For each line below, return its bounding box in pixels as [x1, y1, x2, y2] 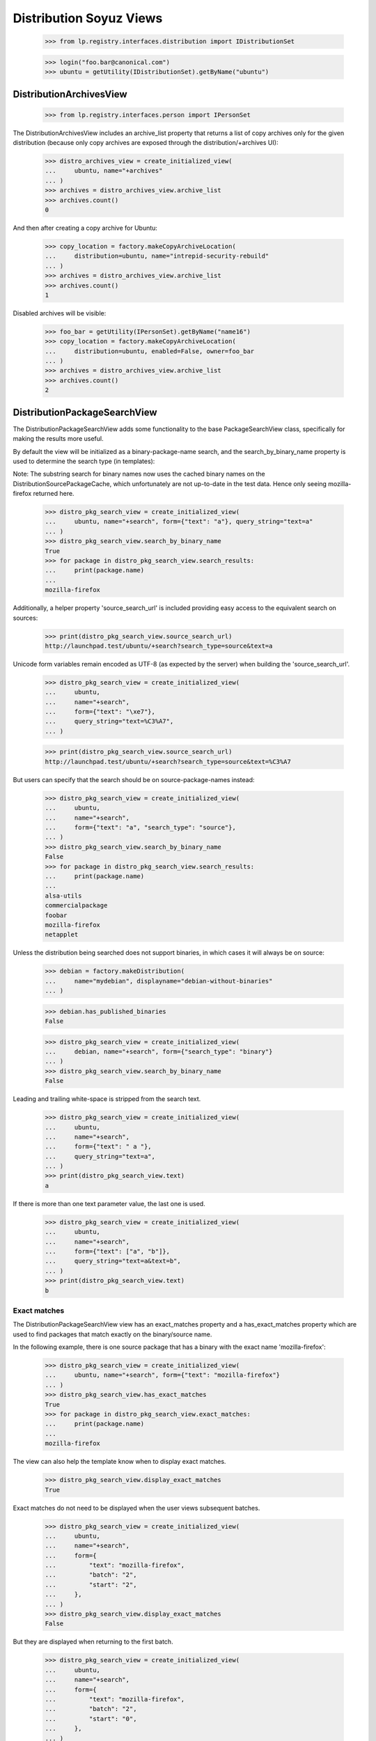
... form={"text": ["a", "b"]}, [45, 1247, 171, 1255]
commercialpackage [45, 902, 108, 909]
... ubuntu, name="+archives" [45, 167, 163, 175]
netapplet [45, 930, 79, 939]
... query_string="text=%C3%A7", [45, 717, 174, 726]
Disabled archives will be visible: [13, 309, 107, 317]
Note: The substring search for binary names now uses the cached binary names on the [13, 470, 265, 478]
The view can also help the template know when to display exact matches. [13, 1458, 226, 1466]
